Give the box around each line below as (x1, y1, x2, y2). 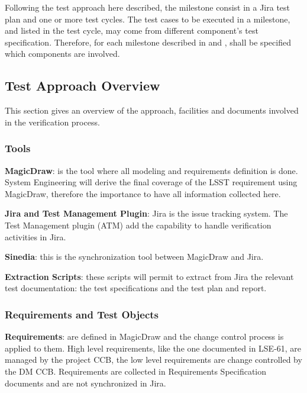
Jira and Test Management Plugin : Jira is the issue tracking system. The (5, 207, 288, 220)
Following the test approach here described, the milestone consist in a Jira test (5, 1, 290, 13)
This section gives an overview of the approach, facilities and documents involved (5, 104, 299, 117)
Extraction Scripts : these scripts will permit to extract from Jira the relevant (5, 270, 294, 282)
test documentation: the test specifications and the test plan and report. (5, 282, 267, 294)
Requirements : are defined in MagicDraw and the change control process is (5, 330, 284, 343)
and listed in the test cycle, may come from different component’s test (5, 24, 258, 37)
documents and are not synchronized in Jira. (5, 376, 166, 389)
